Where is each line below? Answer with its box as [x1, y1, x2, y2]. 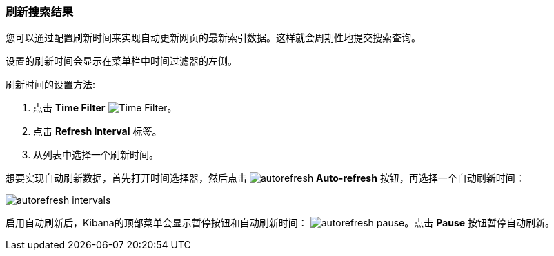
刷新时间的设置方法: [6, 78, 96, 91]
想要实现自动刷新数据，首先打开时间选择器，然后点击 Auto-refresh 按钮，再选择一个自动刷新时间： [6, 172, 525, 184]
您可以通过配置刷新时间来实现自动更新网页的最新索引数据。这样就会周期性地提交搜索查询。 [6, 32, 421, 44]
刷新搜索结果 [6, 5, 74, 19]
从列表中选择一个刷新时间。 [33, 149, 159, 161]
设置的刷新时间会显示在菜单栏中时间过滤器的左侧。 [6, 55, 237, 67]
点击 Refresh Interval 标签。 [33, 125, 162, 138]
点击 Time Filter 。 [33, 102, 177, 114]
